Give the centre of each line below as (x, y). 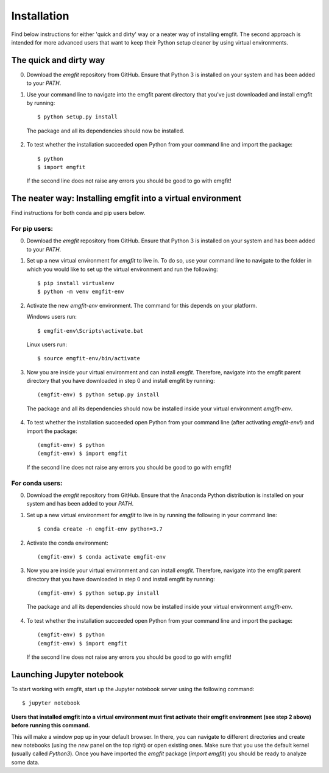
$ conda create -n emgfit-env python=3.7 (100, 529)
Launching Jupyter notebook (68, 674)
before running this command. (51, 725)
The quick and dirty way (58, 60)
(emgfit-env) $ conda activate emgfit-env (102, 557)
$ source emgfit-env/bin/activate (89, 358)
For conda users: (37, 483)
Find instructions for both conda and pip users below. (78, 213)
